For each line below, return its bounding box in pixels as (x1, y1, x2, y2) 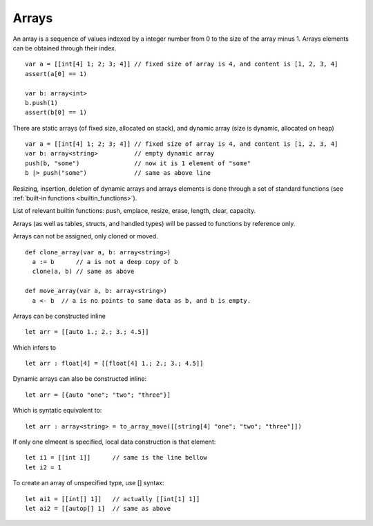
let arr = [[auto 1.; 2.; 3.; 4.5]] (25, 328, 149, 336)
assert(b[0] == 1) (25, 109, 88, 117)
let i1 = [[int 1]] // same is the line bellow (25, 453, 207, 462)
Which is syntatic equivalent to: (12, 406, 102, 415)
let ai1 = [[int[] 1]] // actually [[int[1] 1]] (25, 495, 200, 502)
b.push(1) (25, 99, 58, 106)
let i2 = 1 (25, 463, 62, 471)
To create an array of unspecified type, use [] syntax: (12, 479, 165, 487)
